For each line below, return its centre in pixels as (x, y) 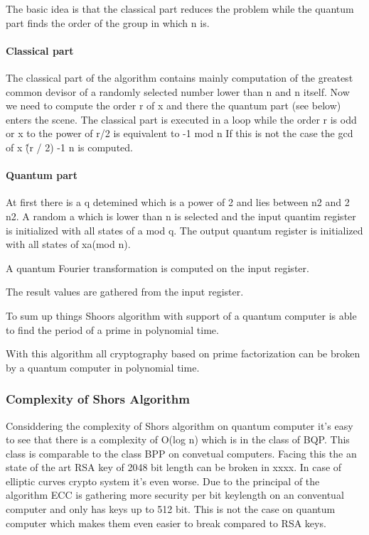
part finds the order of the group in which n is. (108, 22)
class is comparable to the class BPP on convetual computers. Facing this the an (181, 453)
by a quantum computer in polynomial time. (103, 367)
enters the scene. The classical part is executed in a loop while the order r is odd (181, 119)
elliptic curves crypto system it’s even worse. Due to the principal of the (163, 481)
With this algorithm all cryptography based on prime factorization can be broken (183, 353)
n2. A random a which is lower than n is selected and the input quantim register (181, 216)
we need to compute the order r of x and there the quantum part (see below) (173, 106)
